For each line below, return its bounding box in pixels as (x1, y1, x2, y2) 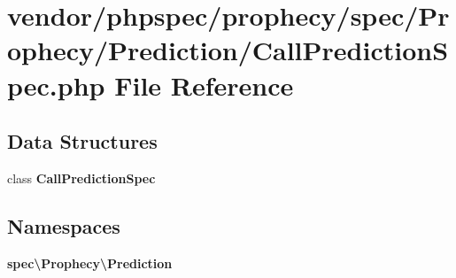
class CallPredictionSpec (7, 168, 156, 187)
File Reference (114, 66, 294, 103)
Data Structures (7, 127, 158, 155)
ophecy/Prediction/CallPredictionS (7, 32, 449, 68)
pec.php (7, 66, 105, 103)
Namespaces (7, 212, 120, 239)
